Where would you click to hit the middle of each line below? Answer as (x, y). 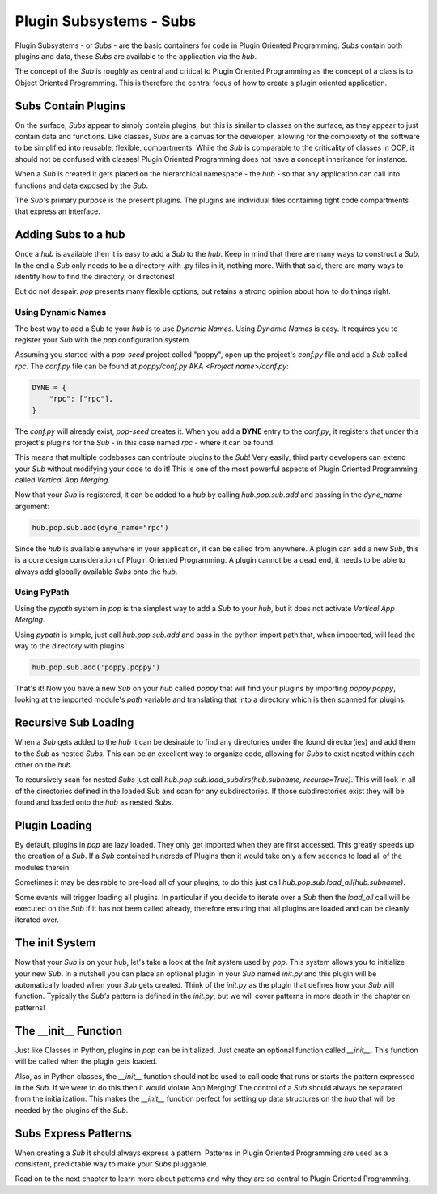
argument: (32, 506)
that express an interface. (58, 211)
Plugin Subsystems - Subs (106, 21)
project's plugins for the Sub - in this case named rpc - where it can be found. (145, 442)
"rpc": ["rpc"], (81, 399)
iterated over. (37, 920)
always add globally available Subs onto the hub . (96, 572)
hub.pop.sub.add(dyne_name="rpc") (100, 527)
